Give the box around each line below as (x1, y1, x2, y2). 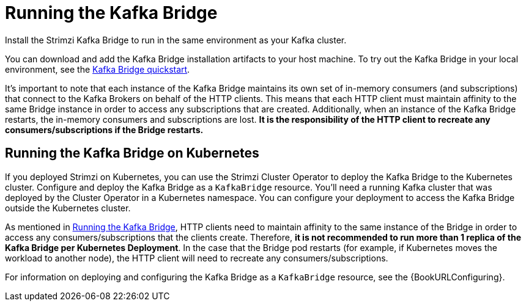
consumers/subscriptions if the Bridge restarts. (5, 124, 204, 135)
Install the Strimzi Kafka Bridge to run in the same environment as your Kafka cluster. (5, 34, 347, 45)
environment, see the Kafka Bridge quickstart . (5, 64, 190, 75)
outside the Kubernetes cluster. (5, 202, 131, 213)
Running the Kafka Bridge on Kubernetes (5, 145, 259, 161)
